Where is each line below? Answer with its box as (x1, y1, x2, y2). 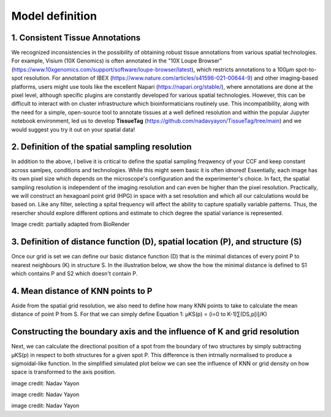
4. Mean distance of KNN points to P (11, 285, 153, 296)
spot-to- (295, 66, 317, 73)
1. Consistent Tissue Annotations (11, 32, 141, 43)
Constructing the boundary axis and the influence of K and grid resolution (11, 326, 300, 337)
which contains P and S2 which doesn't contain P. (11, 269, 138, 277)
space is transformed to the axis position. (11, 368, 116, 376)
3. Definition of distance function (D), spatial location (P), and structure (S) (11, 236, 302, 247)
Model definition (11, 9, 97, 23)
